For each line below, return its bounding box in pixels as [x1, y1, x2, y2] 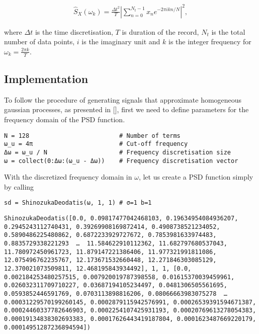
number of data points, [4, 36, 75, 47]
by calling [4, 181, 34, 192]
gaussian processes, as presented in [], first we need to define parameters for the [4, 104, 249, 115]
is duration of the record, [122, 26, 199, 37]
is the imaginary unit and [81, 36, 160, 47]
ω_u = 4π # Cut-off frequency [4, 140, 188, 148]
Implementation [4, 70, 89, 86]
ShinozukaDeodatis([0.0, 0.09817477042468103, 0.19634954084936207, [4, 215, 238, 222]
